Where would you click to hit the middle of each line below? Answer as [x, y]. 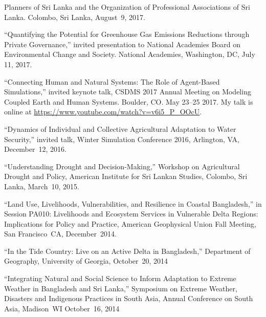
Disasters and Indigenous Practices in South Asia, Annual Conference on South [129, 298]
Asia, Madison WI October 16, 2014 [62, 308]
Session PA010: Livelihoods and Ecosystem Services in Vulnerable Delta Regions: [131, 214]
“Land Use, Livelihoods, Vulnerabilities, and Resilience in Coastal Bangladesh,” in [133, 203]
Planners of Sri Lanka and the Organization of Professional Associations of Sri [127, 7]
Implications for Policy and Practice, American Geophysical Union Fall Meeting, [130, 223]
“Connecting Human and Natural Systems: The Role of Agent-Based [112, 81]
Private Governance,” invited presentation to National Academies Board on [123, 44]
